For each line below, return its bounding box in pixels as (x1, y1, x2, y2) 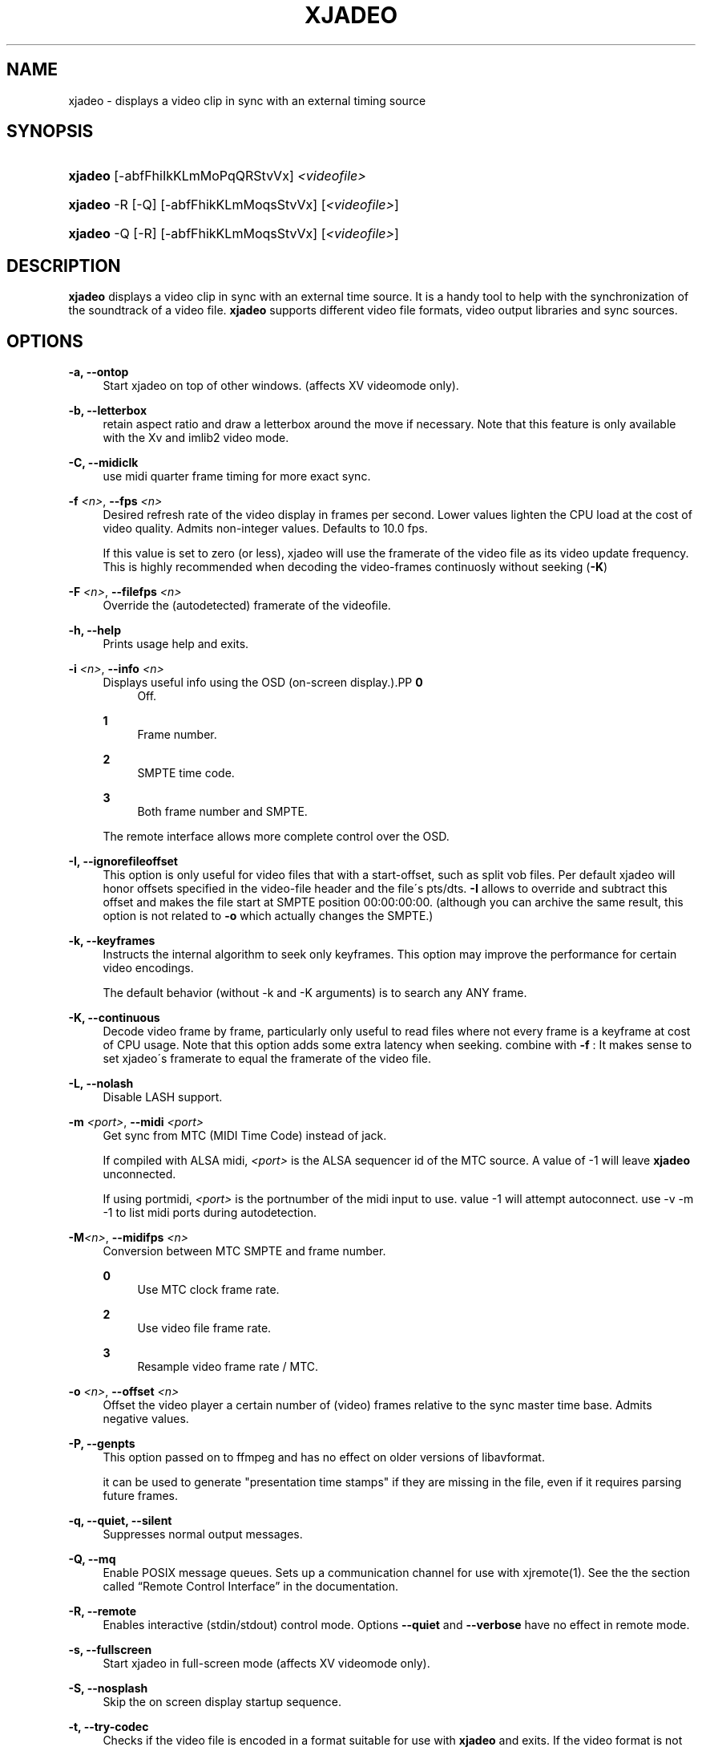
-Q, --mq (68, 1552, 116, 1567)
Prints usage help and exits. (103, 637, 249, 651)
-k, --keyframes (68, 934, 155, 948)
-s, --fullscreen (68, 1643, 152, 1657)
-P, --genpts (68, 1437, 135, 1451)
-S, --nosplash (68, 1681, 148, 1696)
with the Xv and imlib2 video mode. (103, 431, 289, 445)
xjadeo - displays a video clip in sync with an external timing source (68, 93, 426, 107)
